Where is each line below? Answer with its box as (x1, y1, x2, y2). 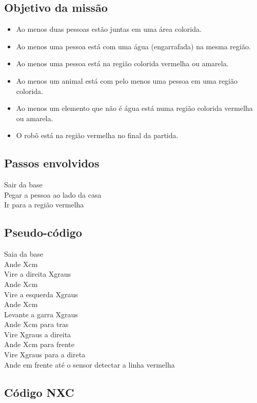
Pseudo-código (4, 224, 82, 240)
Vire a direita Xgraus (4, 268, 71, 279)
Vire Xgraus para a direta (4, 349, 86, 360)
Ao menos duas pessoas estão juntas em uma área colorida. (16, 24, 202, 34)
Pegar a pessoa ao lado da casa (4, 189, 102, 200)
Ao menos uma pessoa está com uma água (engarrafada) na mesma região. (16, 41, 251, 51)
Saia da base (4, 248, 44, 259)
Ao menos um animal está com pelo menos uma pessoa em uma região (16, 75, 238, 86)
